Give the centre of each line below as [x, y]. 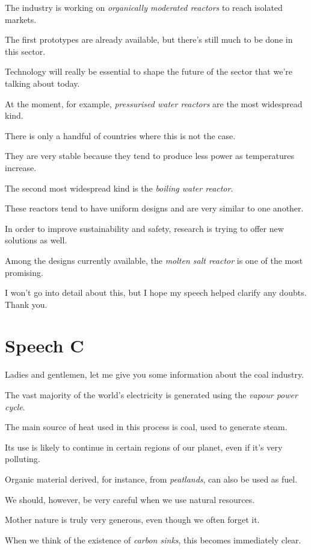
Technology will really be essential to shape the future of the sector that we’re [149, 71]
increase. [21, 167]
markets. [21, 19]
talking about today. [42, 83]
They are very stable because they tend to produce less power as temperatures [149, 156]
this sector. [25, 51]
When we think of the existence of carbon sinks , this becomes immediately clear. [153, 539]
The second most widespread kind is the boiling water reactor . [119, 188]
